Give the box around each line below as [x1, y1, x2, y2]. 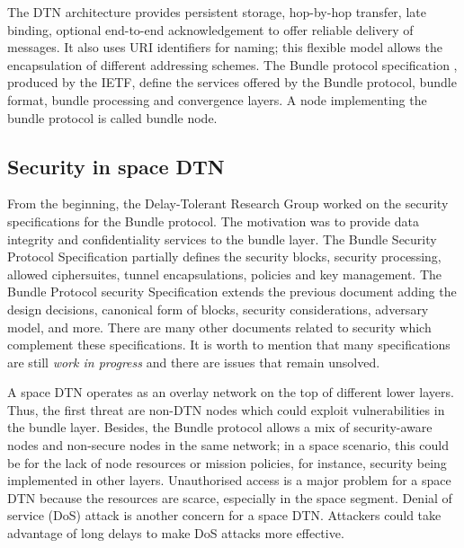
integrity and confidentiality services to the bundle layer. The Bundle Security [7, 229, 437, 248]
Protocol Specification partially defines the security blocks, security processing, [7, 247, 442, 266]
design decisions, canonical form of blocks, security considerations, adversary [7, 299, 429, 318]
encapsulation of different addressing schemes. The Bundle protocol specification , [7, 55, 458, 74]
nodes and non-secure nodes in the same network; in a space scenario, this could [7, 436, 450, 455]
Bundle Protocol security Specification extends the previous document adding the [7, 282, 457, 301]
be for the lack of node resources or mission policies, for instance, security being [7, 453, 447, 472]
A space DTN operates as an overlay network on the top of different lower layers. [7, 383, 454, 402]
